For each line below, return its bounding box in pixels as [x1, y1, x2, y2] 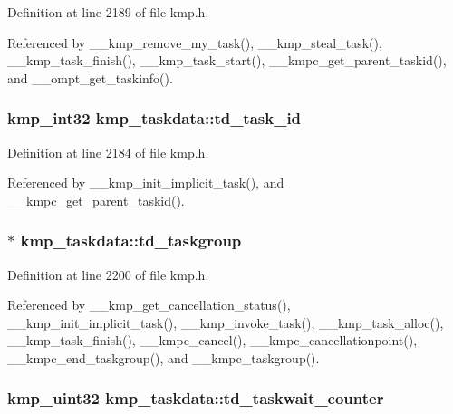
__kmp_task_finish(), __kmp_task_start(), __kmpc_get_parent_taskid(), [7, 51, 447, 70]
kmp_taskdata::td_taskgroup [20, 229, 242, 252]
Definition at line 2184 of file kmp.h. [7, 142, 209, 161]
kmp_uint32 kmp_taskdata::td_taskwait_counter [7, 387, 384, 409]
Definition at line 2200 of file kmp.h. [7, 265, 209, 284]
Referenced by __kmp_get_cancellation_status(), [7, 295, 291, 314]
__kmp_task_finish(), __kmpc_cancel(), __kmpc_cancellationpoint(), [7, 331, 418, 350]
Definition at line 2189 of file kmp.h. [7, 3, 209, 21]
